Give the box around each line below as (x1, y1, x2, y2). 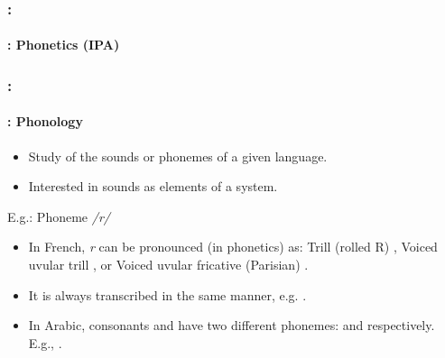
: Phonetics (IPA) (7, 35, 120, 54)
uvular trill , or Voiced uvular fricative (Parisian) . (28, 255, 309, 274)
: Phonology (7, 112, 83, 131)
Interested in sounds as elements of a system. (28, 177, 278, 196)
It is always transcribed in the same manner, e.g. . (28, 285, 307, 304)
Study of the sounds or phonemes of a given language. (28, 146, 328, 165)
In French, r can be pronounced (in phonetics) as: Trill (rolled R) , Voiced (28, 237, 438, 256)
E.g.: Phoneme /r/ (7, 207, 110, 225)
